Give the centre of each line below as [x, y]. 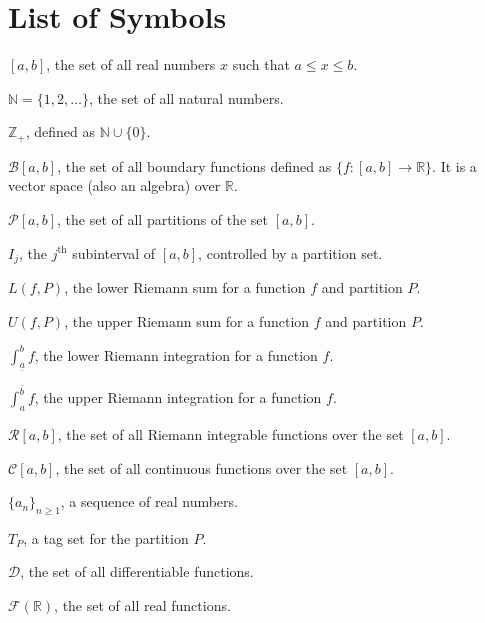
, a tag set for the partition [106, 537]
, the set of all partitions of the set [163, 218]
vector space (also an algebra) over [114, 185]
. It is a [454, 165]
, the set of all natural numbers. [186, 97]
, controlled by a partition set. [290, 252]
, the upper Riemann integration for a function [178, 397]
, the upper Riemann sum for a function [187, 320]
